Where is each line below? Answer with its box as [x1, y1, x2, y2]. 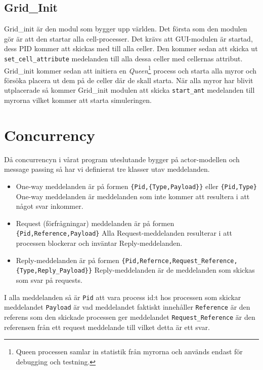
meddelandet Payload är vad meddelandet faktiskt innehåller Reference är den [4, 302, 250, 312]
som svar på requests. [16, 275, 82, 285]
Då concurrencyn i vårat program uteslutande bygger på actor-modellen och [4, 154, 240, 164]
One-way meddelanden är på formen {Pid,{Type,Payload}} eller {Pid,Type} [16, 181, 257, 192]
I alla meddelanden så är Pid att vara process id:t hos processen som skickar [4, 291, 241, 302]
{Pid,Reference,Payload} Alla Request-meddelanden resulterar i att [16, 228, 233, 238]
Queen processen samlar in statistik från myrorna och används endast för [16, 346, 243, 357]
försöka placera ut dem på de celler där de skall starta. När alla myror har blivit [4, 75, 253, 85]
